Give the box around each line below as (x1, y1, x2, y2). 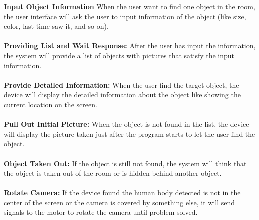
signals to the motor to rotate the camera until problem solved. (4, 207, 198, 217)
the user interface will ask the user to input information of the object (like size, (4, 11, 246, 21)
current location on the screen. (4, 99, 97, 109)
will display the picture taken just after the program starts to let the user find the (4, 128, 255, 139)
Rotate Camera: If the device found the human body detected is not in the (4, 187, 241, 198)
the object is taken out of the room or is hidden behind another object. (4, 168, 222, 178)
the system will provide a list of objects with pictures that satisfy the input (4, 50, 235, 60)
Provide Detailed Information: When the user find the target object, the (4, 79, 239, 90)
